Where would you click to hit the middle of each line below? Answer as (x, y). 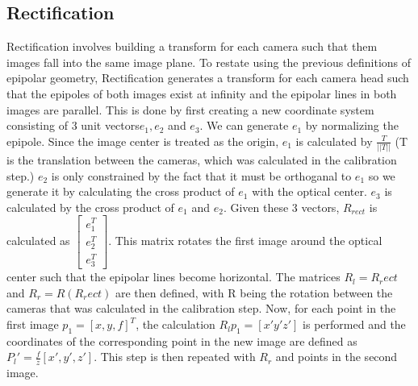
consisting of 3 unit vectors (73, 125)
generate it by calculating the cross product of (121, 191)
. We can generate (244, 125)
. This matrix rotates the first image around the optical (245, 241)
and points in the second (336, 357)
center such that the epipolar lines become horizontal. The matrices (173, 277)
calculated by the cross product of (90, 207)
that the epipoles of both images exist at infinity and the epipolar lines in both (202, 93)
